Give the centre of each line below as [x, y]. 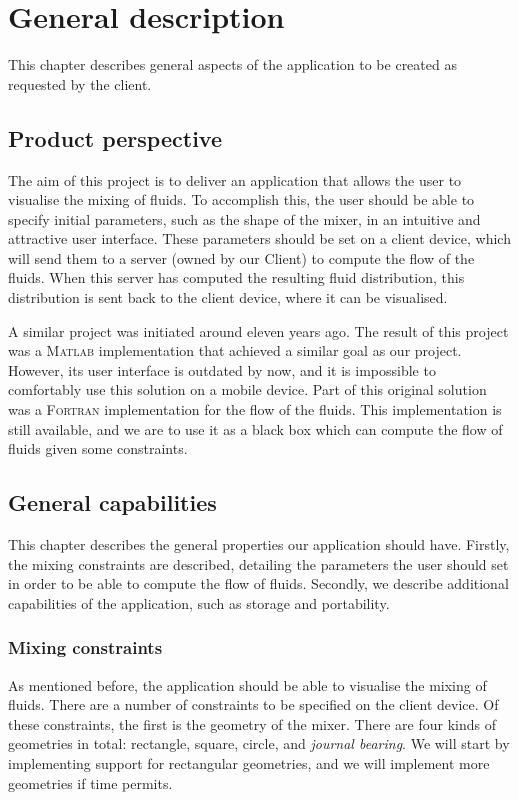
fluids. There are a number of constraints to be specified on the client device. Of [253, 704]
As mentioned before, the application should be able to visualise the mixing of [247, 684]
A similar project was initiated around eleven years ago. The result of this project [258, 330]
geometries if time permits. [90, 782]
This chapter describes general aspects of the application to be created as [232, 64]
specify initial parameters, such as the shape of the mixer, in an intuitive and [244, 218]
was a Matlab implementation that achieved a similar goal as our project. [235, 350]
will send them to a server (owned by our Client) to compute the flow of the [241, 257]
